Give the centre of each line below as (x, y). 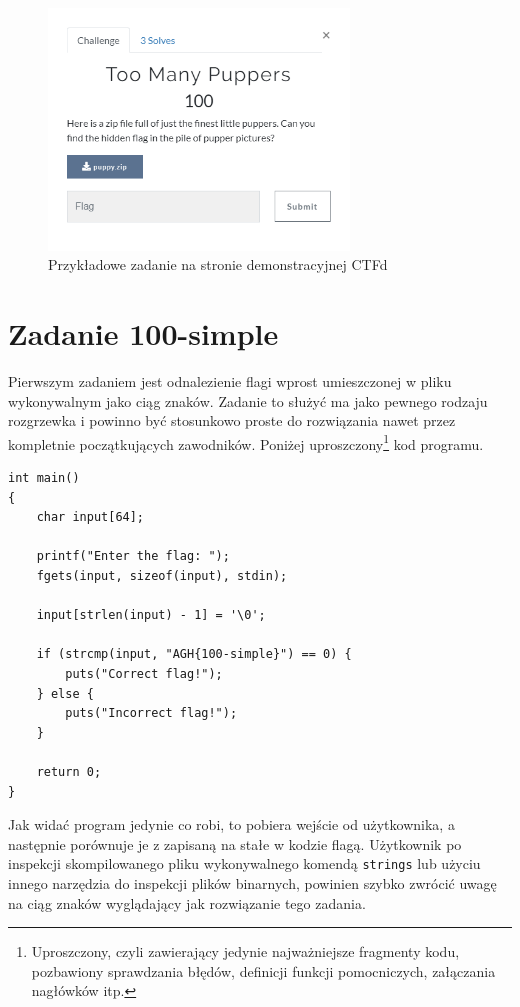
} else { (65, 693)
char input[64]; (90, 517)
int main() (44, 478)
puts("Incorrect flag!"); (151, 713)
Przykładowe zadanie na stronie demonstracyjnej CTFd (218, 264)
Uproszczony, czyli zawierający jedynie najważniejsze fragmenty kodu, (245, 951)
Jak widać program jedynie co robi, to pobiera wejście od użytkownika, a (231, 824)
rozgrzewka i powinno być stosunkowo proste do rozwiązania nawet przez (232, 420)
